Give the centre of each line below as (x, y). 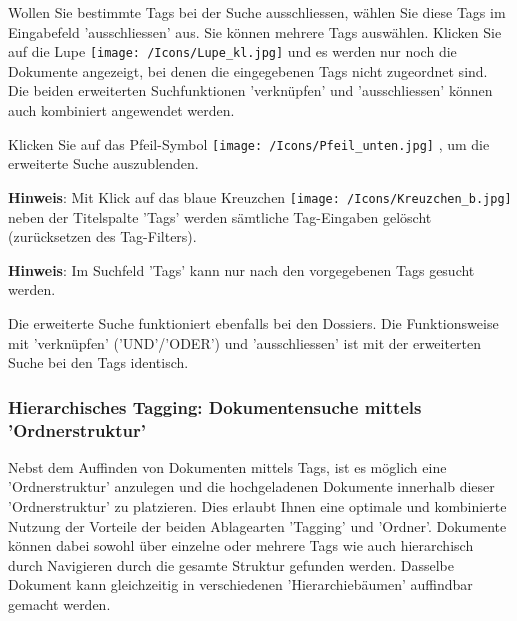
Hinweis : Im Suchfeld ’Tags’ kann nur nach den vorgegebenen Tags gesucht (241, 269)
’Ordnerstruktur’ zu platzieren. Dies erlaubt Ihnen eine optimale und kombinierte (257, 506)
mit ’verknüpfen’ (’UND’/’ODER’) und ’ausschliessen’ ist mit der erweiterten (245, 342)
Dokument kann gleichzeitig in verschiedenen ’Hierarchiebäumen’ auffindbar (240, 584)
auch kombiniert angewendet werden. (121, 110)
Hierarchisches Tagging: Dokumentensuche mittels (215, 406)
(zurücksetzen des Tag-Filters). (102, 236)
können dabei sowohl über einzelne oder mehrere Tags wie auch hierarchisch (241, 545)
